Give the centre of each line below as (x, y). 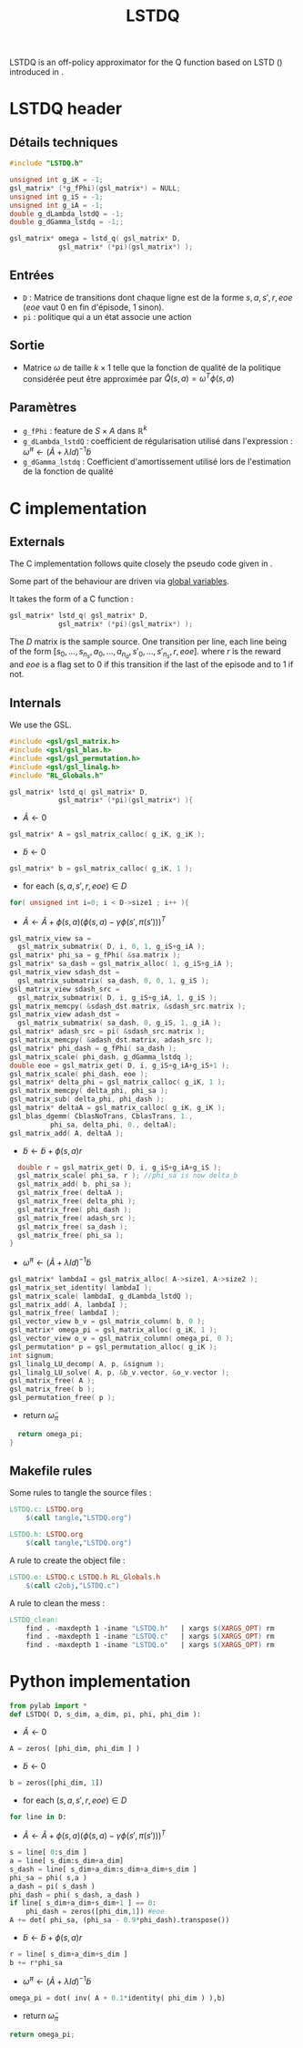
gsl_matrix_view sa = (50, 938)
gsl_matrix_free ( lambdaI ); (65, 1313)
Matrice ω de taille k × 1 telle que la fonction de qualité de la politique (151, 367)
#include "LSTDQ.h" (46, 164)
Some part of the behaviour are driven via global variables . (120, 581)
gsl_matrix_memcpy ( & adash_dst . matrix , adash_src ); (111, 1040)
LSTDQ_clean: (34, 1620)
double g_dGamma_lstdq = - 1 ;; (67, 222)
